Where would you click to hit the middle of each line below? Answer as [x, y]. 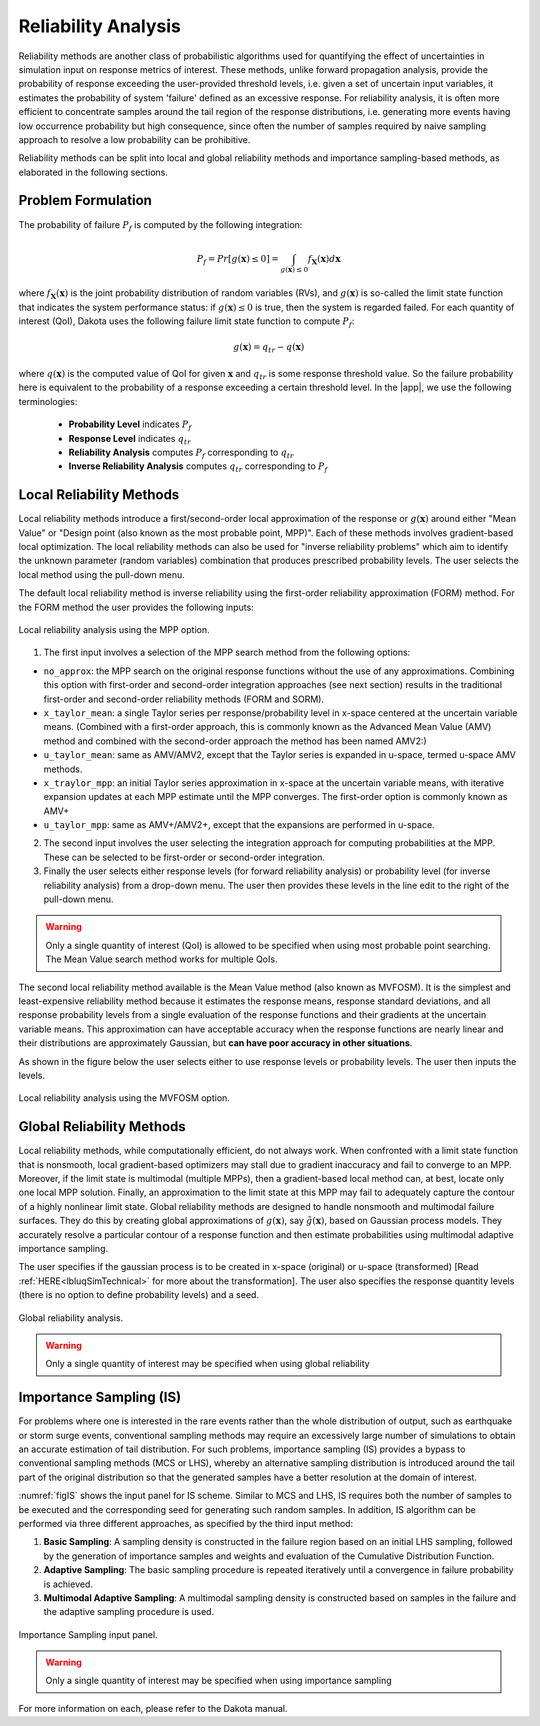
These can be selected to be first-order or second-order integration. [184, 857]
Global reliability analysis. [71, 1317]
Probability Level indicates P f [130, 425]
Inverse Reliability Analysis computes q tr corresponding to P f [198, 467]
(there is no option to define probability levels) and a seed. [139, 1295]
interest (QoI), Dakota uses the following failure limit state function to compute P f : [186, 322]
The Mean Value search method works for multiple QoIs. [161, 959]
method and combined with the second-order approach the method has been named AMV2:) [235, 741]
